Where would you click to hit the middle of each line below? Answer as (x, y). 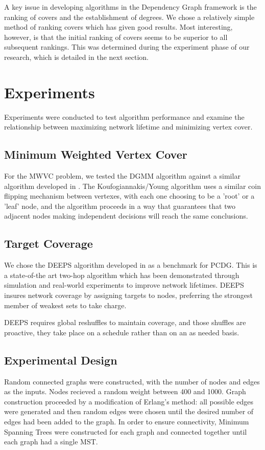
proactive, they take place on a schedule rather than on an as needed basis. (122, 332)
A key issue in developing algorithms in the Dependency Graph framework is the (130, 7)
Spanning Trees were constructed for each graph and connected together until (126, 431)
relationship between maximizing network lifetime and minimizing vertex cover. (128, 127)
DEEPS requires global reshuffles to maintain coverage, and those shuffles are (125, 322)
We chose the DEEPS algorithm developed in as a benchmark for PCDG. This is (131, 265)
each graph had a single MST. (51, 442)
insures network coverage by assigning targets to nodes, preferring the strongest (129, 295)
